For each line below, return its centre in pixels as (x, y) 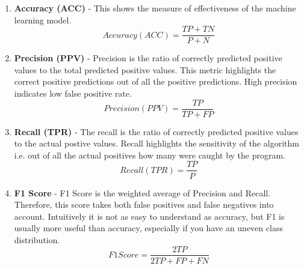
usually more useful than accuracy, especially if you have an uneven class (148, 228)
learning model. (43, 20)
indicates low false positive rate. (73, 93)
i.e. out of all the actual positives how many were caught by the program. (150, 155)
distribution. (37, 239)
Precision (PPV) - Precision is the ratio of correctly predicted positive (148, 58)
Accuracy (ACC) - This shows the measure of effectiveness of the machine (155, 8)
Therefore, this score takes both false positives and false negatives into (144, 204)
